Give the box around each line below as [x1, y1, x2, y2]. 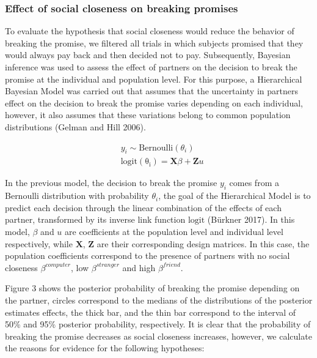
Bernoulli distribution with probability [5, 189, 149, 202]
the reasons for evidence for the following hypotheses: [5, 341, 205, 354]
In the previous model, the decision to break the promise [5, 176, 217, 189]
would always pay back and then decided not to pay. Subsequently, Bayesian [5, 48, 291, 61]
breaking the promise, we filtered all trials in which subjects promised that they [5, 36, 304, 49]
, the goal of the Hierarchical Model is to [158, 189, 311, 202]
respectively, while [5, 237, 73, 250]
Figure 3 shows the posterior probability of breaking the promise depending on [5, 282, 300, 294]
